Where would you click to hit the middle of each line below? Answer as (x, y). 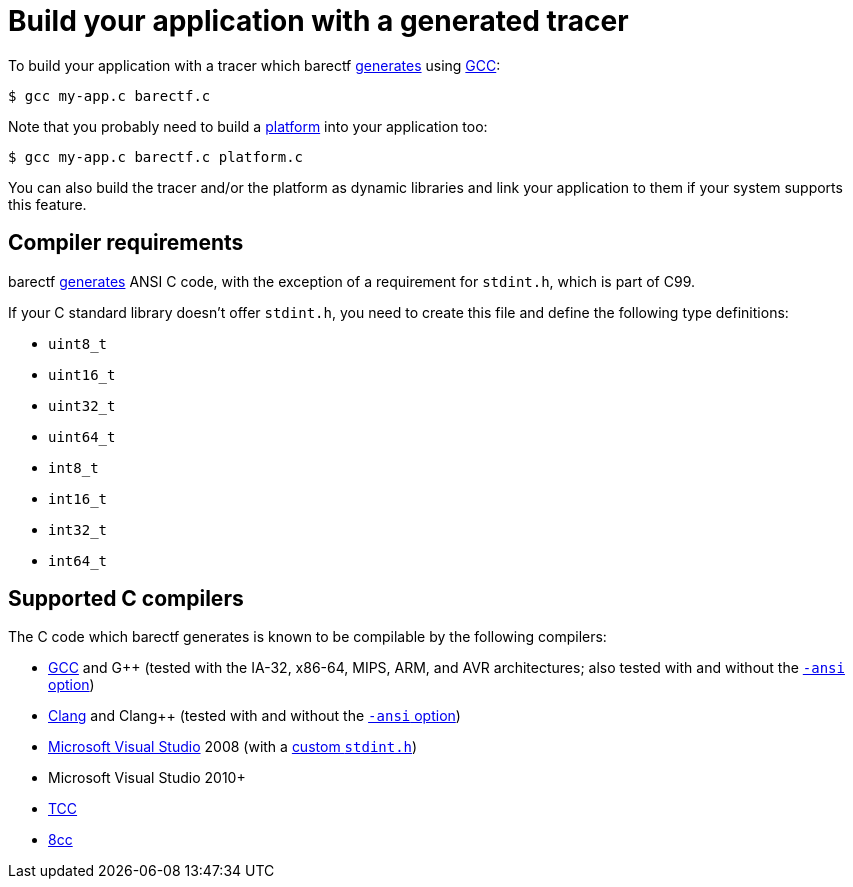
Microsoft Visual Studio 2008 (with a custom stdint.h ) (233, 747)
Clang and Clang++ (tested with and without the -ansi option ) (254, 716)
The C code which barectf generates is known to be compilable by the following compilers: (307, 637)
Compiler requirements (126, 243)
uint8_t (78, 343)
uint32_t (82, 405)
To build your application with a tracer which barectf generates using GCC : (254, 65)
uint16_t (82, 374)
